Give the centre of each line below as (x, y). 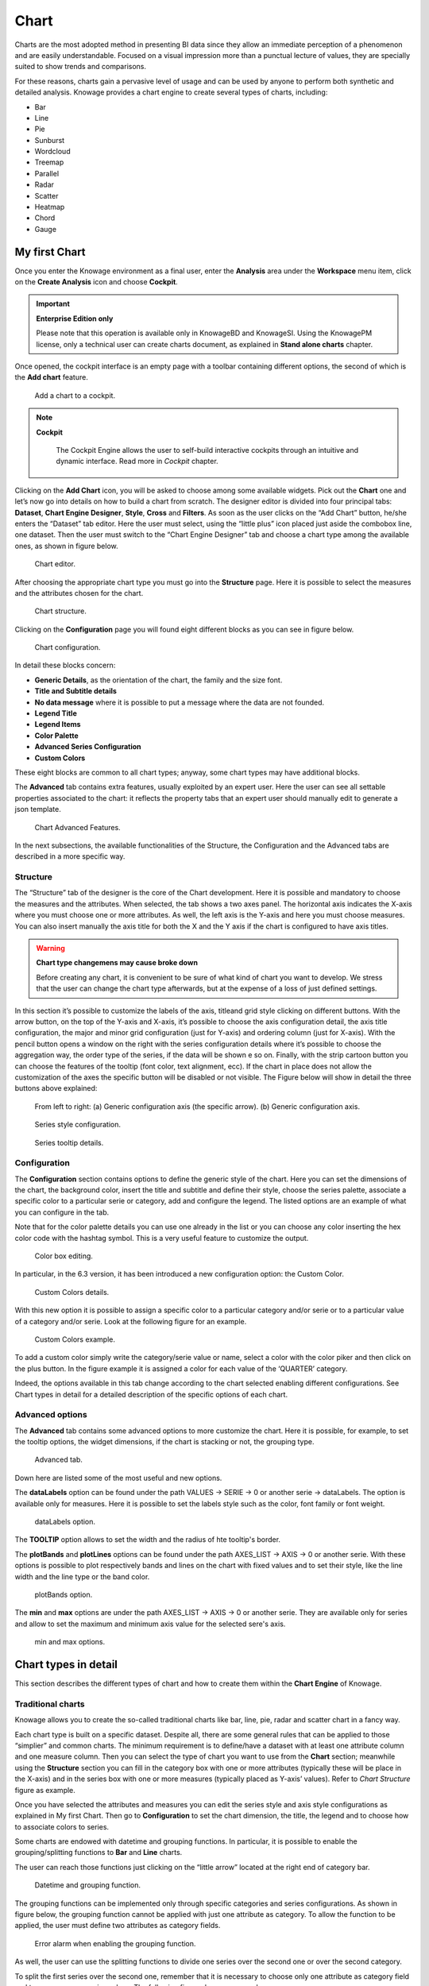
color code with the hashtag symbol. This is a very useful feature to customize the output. (162, 1238)
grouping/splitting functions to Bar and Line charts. (99, 1853)
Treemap (49, 162)
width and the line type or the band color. (82, 1576)
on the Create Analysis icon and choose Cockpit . (96, 282)
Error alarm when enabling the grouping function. (115, 1943)
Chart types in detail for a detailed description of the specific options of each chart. (151, 1394)
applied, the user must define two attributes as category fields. (118, 1926)
